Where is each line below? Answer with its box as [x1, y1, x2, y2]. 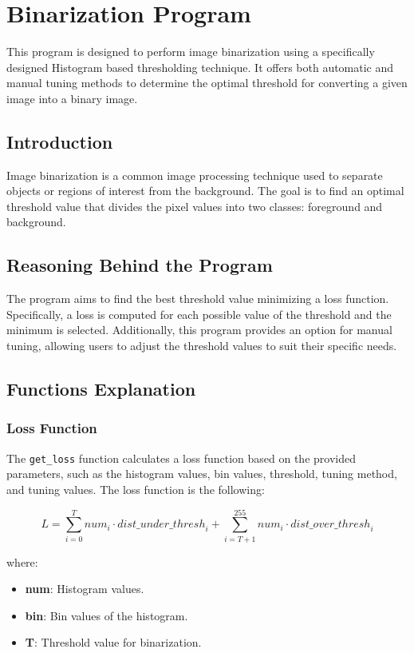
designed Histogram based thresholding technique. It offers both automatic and [6, 58, 394, 75]
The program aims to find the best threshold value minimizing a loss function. [6, 290, 389, 307]
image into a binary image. [6, 90, 138, 106]
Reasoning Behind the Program [6, 253, 273, 277]
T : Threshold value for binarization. [25, 634, 202, 651]
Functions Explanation [6, 376, 196, 401]
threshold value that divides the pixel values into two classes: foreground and [6, 197, 383, 214]
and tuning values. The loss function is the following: [6, 480, 265, 497]
